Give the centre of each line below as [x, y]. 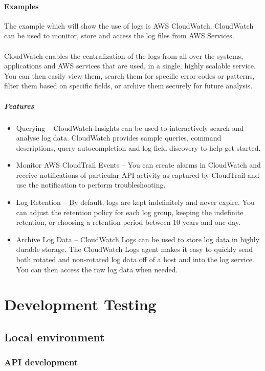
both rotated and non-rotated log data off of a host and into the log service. [135, 259]
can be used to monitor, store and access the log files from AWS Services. [119, 36]
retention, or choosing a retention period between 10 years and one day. [128, 222]
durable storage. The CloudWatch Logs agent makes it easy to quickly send [135, 249]
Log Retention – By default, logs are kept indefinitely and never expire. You [135, 202]
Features [19, 106]
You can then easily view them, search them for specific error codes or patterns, [129, 75]
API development [41, 362]
